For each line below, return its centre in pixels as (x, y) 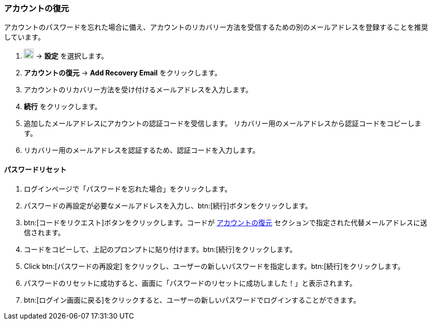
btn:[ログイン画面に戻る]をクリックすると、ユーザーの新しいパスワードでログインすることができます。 (192, 300)
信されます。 (44, 232)
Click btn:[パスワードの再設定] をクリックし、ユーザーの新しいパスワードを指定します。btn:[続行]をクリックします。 (214, 266)
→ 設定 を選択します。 (72, 56)
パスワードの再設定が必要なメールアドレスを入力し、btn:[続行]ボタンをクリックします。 (168, 205)
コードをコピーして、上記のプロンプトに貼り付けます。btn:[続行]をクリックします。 (160, 249)
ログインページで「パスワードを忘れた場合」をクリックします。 (128, 189)
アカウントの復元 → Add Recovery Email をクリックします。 (123, 73)
